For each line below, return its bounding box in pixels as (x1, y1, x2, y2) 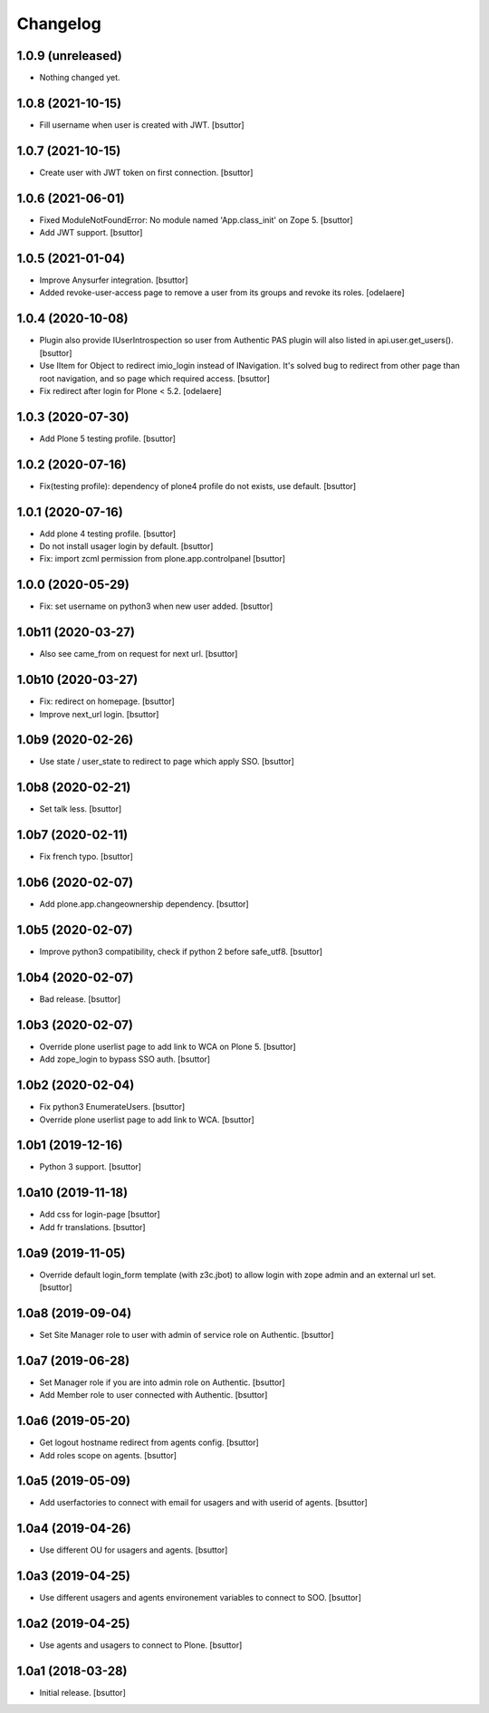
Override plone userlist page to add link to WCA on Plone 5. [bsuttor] (39, 1041, 296, 1052)
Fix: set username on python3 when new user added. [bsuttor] (39, 601, 273, 611)
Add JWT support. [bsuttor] (39, 227, 143, 238)
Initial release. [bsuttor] (39, 1688, 126, 1699)
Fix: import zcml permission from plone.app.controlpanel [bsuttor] (39, 553, 285, 564)
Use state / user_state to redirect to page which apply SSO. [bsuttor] (39, 756, 294, 767)
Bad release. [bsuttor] (39, 993, 121, 1005)
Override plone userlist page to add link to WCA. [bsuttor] (39, 1114, 255, 1125)
